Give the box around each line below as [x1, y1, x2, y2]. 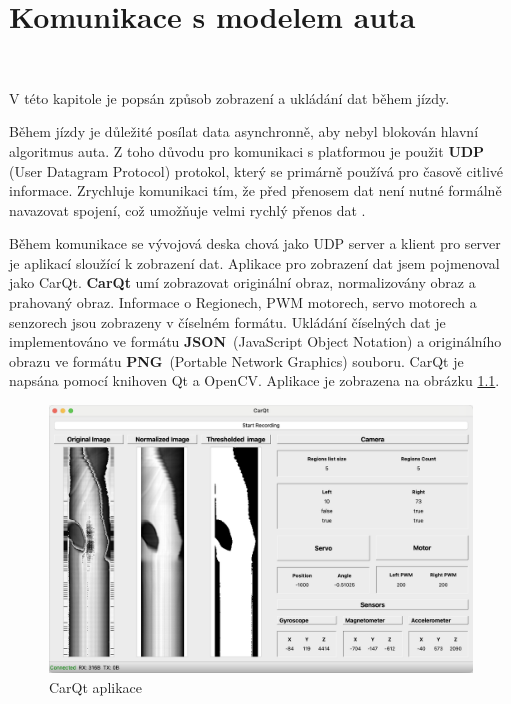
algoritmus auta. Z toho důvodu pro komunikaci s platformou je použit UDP [9, 140, 485, 161]
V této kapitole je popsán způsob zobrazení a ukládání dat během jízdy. [9, 87, 450, 108]
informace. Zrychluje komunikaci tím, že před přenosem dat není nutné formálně [9, 180, 502, 201]
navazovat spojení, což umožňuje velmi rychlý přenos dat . [9, 199, 366, 220]
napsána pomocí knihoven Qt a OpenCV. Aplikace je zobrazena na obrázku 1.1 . [9, 370, 500, 391]
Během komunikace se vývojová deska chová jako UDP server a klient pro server [9, 233, 501, 254]
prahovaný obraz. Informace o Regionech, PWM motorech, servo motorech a [9, 292, 477, 313]
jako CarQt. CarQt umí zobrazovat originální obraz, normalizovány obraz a [9, 272, 476, 293]
